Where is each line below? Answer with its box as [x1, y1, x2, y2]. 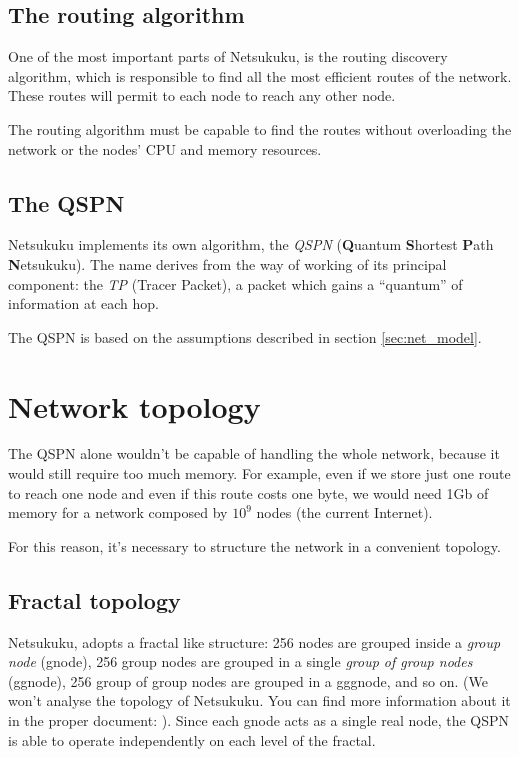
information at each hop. [8, 293, 159, 314]
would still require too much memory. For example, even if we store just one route [8, 463, 511, 484]
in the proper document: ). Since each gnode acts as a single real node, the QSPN [8, 710, 510, 731]
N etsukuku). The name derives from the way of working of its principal [8, 253, 447, 274]
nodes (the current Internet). [256, 502, 433, 523]
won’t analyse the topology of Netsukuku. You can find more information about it [8, 690, 511, 711]
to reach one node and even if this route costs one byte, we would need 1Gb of [8, 482, 489, 503]
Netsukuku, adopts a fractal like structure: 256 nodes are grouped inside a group [8, 631, 501, 652]
